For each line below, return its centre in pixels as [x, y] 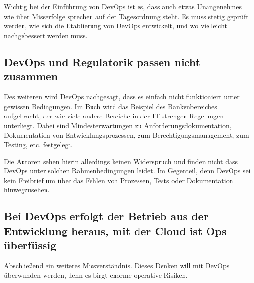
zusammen [31, 76]
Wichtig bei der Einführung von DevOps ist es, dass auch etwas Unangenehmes [123, 6]
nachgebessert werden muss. [46, 35]
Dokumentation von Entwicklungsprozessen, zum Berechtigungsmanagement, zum [127, 135]
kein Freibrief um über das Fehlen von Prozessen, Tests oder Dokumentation [119, 180]
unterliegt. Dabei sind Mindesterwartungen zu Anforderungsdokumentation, [118, 125]
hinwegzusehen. [27, 190]
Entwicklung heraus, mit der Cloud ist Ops [115, 230]
